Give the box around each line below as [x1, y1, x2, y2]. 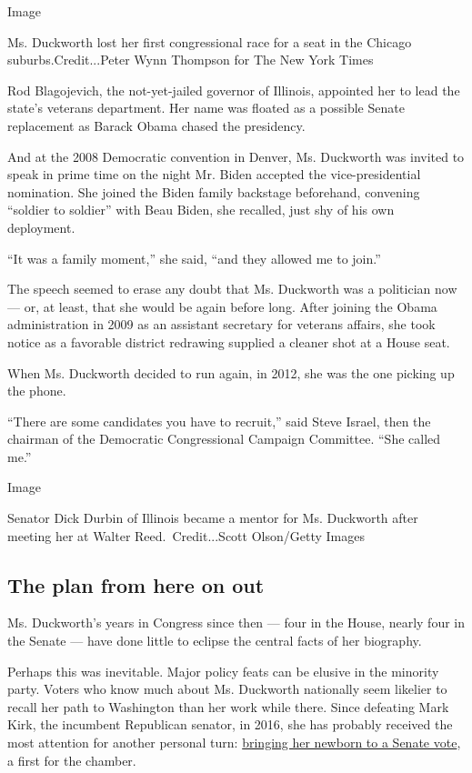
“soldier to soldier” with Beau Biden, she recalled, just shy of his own [7, 200, 395, 219]
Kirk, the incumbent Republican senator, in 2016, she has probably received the [7, 715, 453, 734]
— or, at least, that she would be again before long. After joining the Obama [7, 296, 437, 316]
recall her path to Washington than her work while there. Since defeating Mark [7, 697, 449, 716]
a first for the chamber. [7, 750, 136, 769]
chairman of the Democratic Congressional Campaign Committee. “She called [7, 429, 441, 448]
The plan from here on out [7, 570, 265, 598]
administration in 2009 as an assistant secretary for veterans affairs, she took [7, 315, 436, 334]
